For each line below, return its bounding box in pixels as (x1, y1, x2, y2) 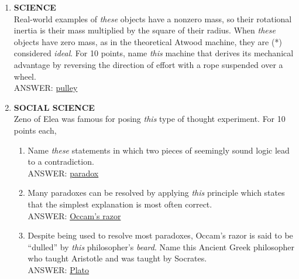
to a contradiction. (28, 155, 94, 168)
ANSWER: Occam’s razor (28, 209, 121, 222)
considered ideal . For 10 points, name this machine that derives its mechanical (13, 47, 294, 59)
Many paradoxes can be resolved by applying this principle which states (28, 186, 285, 199)
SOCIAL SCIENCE (13, 101, 95, 113)
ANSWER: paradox (28, 166, 99, 179)
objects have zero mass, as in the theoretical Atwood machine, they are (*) (13, 35, 282, 47)
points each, (13, 124, 57, 136)
